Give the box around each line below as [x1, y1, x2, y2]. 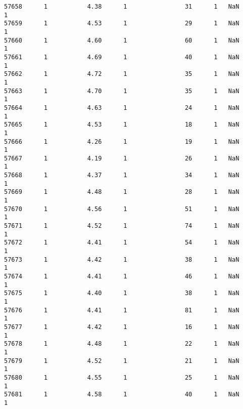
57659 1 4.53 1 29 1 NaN [4, 20, 239, 27]
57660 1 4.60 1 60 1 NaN [4, 36, 239, 44]
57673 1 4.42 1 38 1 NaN [4, 256, 239, 263]
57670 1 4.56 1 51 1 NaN [4, 205, 239, 213]
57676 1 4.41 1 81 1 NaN [4, 306, 239, 314]
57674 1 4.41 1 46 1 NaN [4, 273, 239, 280]
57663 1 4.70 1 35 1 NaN [4, 87, 239, 95]
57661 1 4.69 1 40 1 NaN [4, 53, 239, 61]
